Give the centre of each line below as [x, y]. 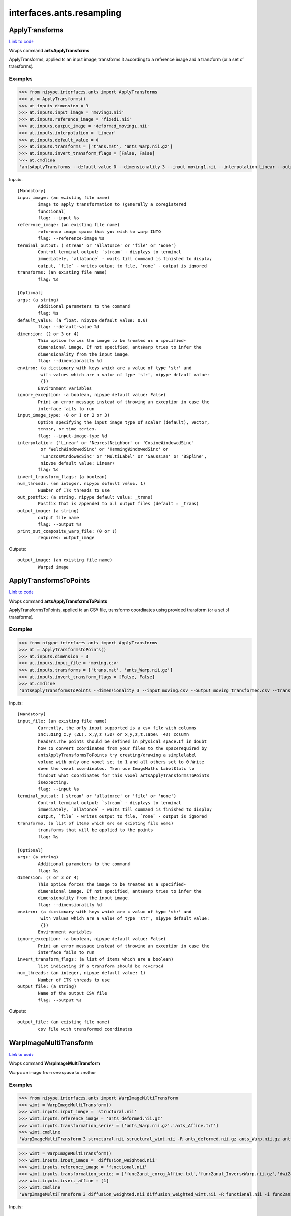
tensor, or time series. [67, 429]
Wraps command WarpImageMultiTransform [55, 1063]
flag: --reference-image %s [71, 239]
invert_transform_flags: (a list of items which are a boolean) [96, 959]
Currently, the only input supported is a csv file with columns [117, 728]
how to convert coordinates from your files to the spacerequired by [122, 748]
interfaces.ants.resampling [65, 13]
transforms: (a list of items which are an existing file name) [96, 823]
